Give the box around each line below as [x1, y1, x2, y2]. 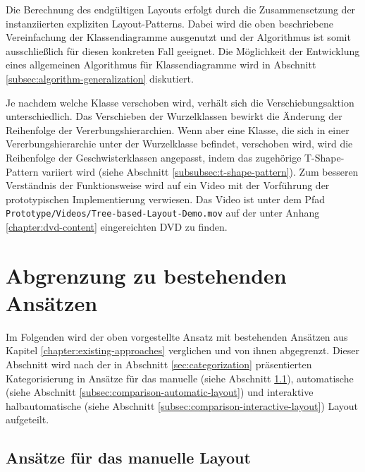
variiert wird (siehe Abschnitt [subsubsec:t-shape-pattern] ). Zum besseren [42, 164, 359, 178]
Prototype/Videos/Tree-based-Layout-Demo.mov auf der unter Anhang [6, 205, 320, 220]
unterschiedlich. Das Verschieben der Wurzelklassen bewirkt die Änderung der [6, 109, 342, 123]
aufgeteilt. [6, 412, 49, 427]
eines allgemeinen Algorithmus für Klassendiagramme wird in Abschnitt [6, 57, 316, 72]
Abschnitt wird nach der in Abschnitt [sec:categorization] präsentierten [6, 357, 312, 372]
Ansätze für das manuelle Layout [6, 447, 251, 468]
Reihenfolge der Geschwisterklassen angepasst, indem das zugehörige [6, 150, 302, 164]
